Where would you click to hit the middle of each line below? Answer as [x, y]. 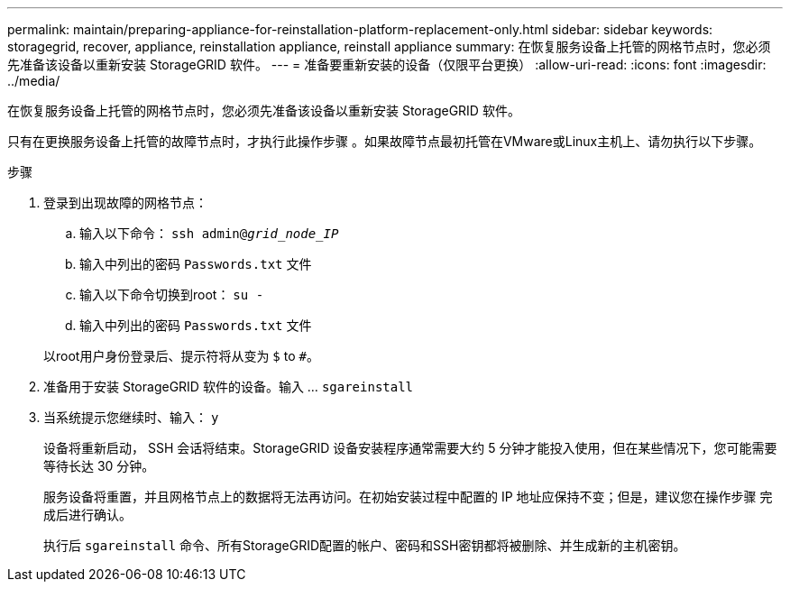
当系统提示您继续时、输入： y [131, 417]
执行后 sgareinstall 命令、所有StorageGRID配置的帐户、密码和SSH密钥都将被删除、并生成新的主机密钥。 [365, 545]
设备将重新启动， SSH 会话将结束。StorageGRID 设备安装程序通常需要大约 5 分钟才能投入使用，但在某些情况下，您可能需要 [410, 448]
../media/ [34, 81]
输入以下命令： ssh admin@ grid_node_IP [209, 233]
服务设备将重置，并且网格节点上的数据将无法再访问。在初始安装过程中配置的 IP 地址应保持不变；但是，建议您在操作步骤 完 [408, 497]
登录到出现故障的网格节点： [125, 202]
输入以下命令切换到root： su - [172, 294]
